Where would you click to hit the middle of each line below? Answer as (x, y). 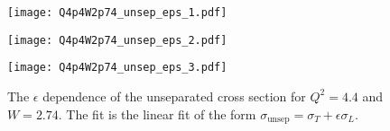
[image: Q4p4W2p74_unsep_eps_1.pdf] (117, 13)
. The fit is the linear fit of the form (157, 114)
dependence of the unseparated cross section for (174, 96)
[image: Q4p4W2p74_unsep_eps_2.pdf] (117, 40)
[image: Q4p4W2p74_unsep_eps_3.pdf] (117, 68)
